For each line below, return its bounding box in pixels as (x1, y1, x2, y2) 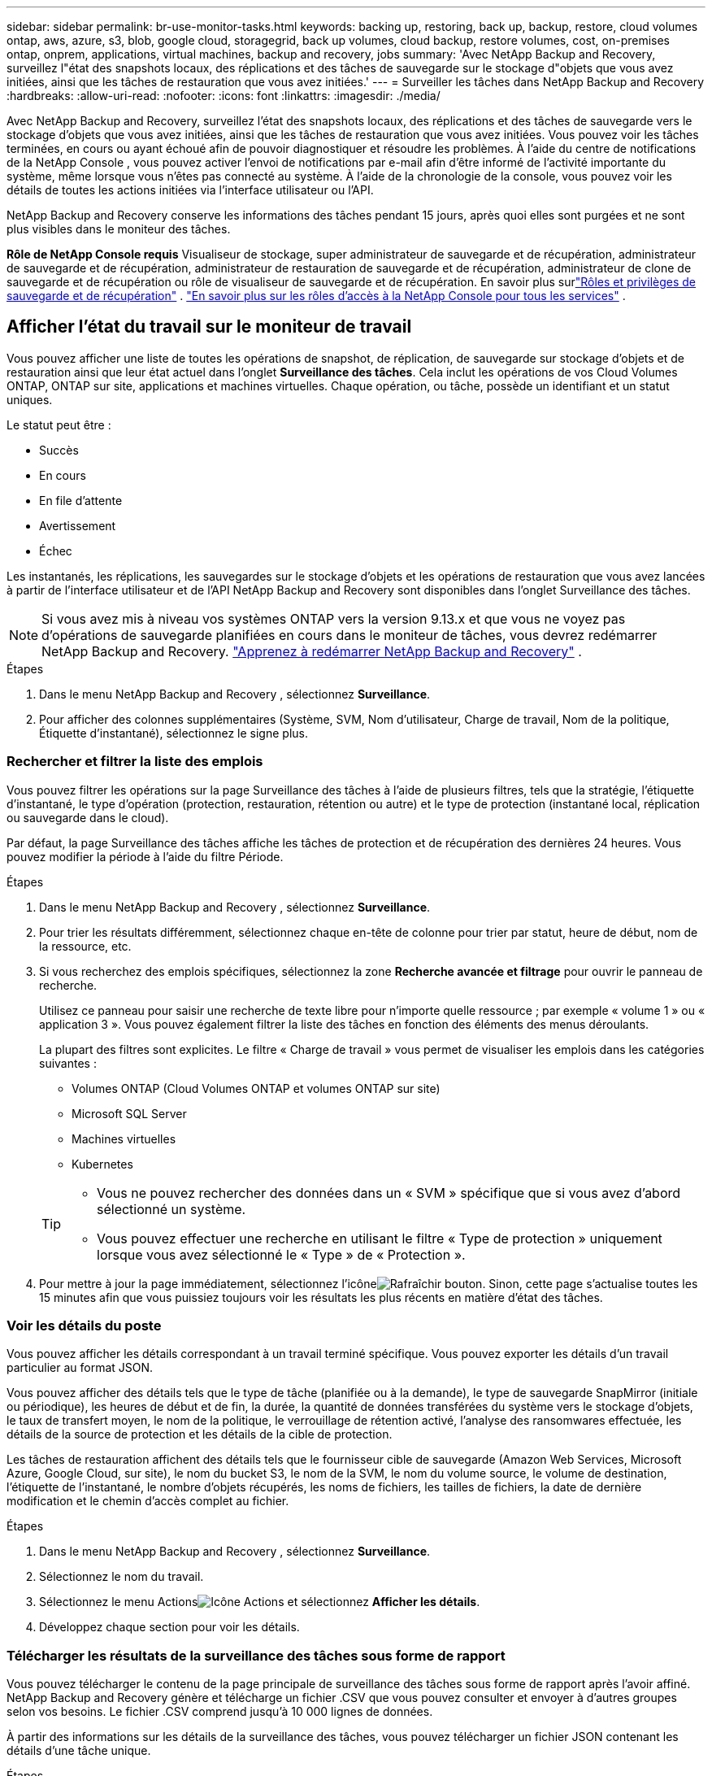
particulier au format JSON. (7, 1360, 154, 1375)
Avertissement (39, 518, 116, 533)
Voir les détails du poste (7, 1317, 162, 1334)
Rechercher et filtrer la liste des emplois (7, 753, 263, 770)
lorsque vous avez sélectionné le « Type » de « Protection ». (97, 1246, 466, 1263)
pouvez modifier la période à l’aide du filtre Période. (7, 849, 284, 864)
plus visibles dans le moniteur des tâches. (7, 222, 231, 236)
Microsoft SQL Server (72, 1106, 187, 1121)
